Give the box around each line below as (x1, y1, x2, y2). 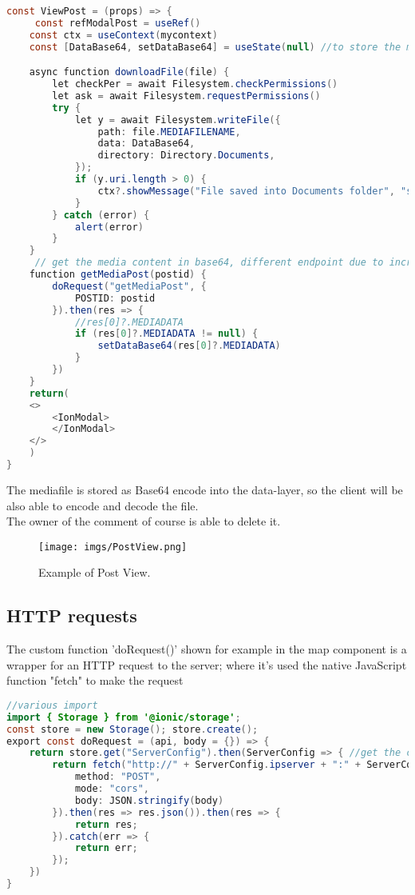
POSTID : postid (74, 292, 156, 304)
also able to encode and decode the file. (6, 497, 199, 513)
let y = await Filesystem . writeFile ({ (74, 114, 281, 126)
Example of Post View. (38, 564, 151, 581)
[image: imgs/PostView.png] (38, 541, 188, 553)
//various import (6, 699, 98, 711)
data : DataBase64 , (97, 138, 196, 150)
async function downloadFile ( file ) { (29, 66, 230, 78)
